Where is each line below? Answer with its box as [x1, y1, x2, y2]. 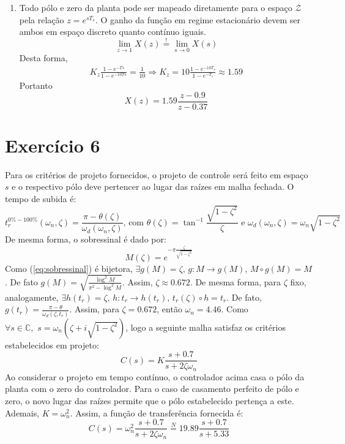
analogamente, [5, 290, 59, 303]
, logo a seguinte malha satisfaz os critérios [125, 320, 286, 333]
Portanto [19, 79, 53, 92]
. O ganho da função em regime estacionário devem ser [95, 13, 300, 26]
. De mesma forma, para [190, 275, 281, 288]
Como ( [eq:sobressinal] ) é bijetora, [5, 262, 133, 274]
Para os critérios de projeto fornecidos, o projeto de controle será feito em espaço [5, 168, 308, 181]
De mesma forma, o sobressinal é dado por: [5, 233, 166, 246]
